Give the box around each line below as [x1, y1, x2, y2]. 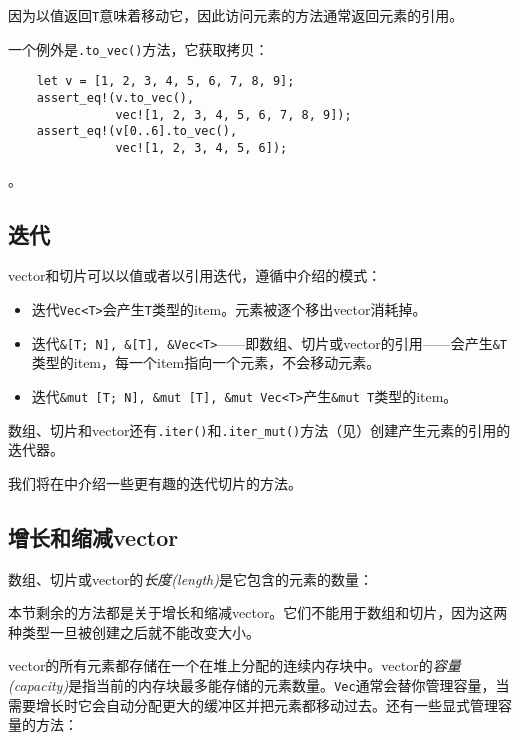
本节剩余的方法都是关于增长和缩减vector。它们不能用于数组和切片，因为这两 [8, 602, 508, 623]
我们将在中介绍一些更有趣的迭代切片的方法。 [8, 472, 302, 493]
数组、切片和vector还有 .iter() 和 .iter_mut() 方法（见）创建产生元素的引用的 [8, 419, 511, 440]
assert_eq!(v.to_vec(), [36, 90, 195, 105]
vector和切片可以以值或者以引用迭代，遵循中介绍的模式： [8, 265, 382, 286]
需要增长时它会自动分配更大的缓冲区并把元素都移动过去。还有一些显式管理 [8, 694, 498, 715]
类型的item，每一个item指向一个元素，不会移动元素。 [31, 352, 381, 373]
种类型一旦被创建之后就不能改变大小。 [8, 621, 260, 642]
